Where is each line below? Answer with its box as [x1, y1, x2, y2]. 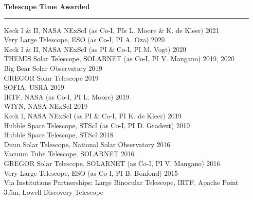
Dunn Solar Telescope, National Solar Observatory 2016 [4, 139, 170, 149]
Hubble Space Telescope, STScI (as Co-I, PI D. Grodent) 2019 [4, 120, 190, 130]
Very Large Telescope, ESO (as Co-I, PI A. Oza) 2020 [4, 34, 165, 45]
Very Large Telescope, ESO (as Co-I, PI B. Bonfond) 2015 [4, 167, 178, 178]
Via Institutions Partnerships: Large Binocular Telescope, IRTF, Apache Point [4, 177, 238, 187]
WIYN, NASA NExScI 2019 [4, 101, 88, 111]
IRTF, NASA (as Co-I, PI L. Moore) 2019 [4, 91, 129, 101]
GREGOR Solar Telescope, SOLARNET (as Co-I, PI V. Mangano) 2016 [4, 158, 220, 168]
